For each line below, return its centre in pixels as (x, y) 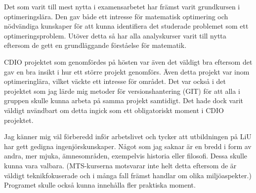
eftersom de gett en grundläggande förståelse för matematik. (95, 45)
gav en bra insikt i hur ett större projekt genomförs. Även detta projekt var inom (127, 71)
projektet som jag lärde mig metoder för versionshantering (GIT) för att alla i (122, 91)
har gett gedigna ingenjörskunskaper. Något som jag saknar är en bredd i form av (128, 146)
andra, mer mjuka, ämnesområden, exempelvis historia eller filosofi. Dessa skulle (126, 156)
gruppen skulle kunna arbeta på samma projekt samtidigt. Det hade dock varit (124, 100)
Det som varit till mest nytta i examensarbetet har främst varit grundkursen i (122, 6)
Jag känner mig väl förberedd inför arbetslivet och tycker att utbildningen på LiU (128, 136)
